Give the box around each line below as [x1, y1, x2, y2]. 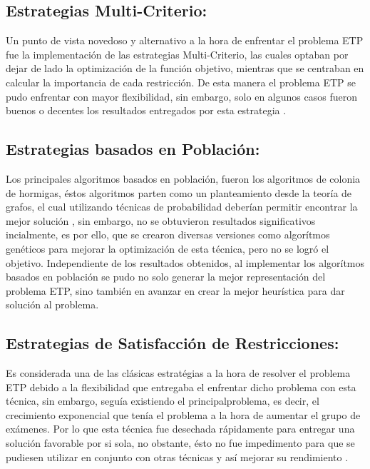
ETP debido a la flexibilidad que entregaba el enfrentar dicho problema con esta [6, 379, 356, 394]
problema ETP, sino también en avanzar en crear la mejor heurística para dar [6, 283, 345, 298]
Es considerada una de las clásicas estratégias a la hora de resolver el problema [6, 365, 351, 380]
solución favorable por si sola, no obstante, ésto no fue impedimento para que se [6, 435, 355, 450]
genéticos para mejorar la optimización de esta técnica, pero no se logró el [6, 241, 329, 256]
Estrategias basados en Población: [6, 138, 260, 160]
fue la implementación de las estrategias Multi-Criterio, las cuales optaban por [6, 46, 349, 61]
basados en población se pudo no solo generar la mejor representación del [6, 269, 326, 284]
